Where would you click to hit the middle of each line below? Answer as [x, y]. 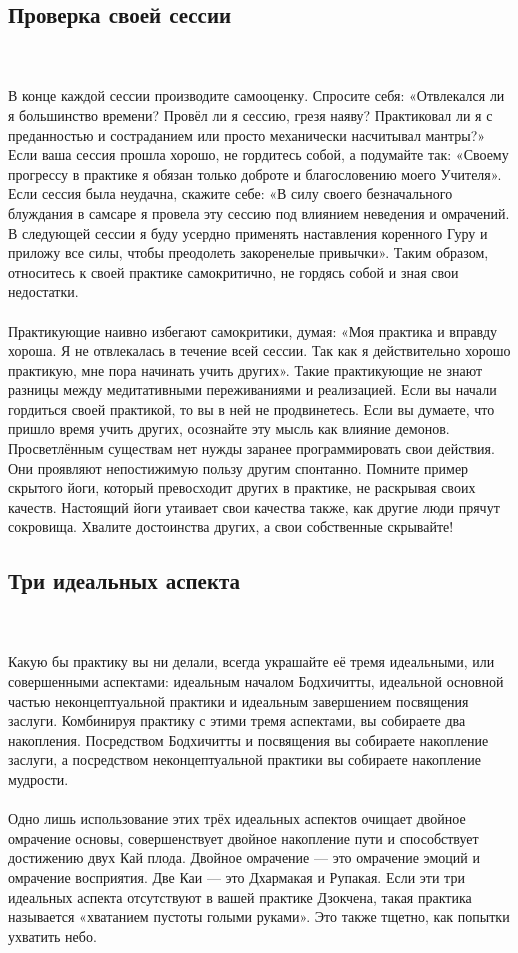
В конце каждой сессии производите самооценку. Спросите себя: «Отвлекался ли [256, 95]
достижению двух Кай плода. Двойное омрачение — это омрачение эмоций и [244, 857]
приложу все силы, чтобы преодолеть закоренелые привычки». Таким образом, [248, 252]
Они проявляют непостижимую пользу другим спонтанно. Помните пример [238, 467]
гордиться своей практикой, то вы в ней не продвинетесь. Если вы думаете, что [251, 408]
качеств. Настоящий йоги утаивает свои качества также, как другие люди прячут [254, 506]
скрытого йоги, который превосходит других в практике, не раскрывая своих [242, 487]
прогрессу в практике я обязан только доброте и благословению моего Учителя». [255, 173]
